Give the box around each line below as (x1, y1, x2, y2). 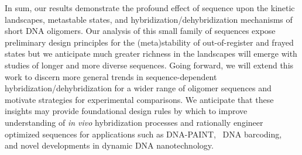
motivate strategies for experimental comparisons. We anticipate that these (5, 93, 274, 105)
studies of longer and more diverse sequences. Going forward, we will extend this (5, 58, 294, 71)
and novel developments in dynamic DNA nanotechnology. (5, 139, 214, 151)
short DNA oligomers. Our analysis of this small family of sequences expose (5, 25, 276, 37)
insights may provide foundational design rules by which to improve (5, 105, 248, 117)
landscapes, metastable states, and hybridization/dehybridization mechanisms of (5, 13, 293, 25)
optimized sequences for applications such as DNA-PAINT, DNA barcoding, (5, 128, 282, 140)
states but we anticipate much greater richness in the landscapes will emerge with (5, 47, 297, 60)
